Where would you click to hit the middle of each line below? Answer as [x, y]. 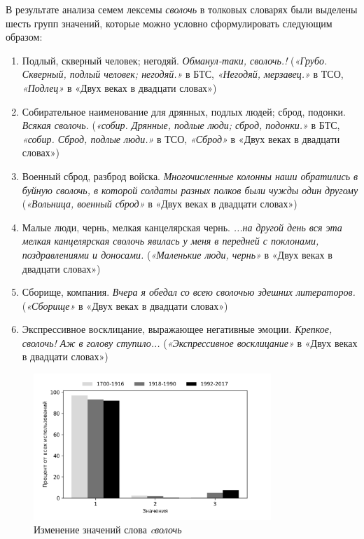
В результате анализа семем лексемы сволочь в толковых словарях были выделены [182, 9]
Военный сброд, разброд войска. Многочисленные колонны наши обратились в [190, 176]
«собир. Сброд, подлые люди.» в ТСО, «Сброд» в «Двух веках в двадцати [181, 138]
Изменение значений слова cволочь [108, 530]
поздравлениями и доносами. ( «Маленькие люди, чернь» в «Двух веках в [177, 254]
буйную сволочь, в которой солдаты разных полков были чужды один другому [190, 190]
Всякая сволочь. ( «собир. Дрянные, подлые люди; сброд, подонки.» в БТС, [181, 125]
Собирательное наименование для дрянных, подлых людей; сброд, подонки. [184, 111]
